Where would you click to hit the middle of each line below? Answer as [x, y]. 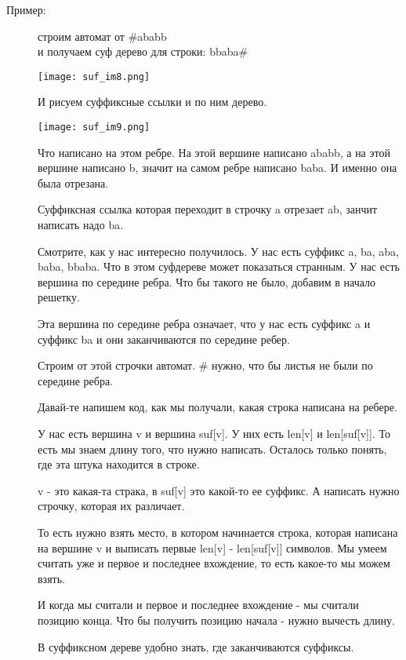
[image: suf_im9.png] [94, 128]
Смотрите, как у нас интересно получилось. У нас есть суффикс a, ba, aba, [218, 251]
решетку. [59, 297]
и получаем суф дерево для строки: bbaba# [143, 51]
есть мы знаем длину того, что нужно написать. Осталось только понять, [212, 449]
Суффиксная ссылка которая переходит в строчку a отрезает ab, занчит [208, 209]
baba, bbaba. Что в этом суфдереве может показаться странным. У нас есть [219, 266]
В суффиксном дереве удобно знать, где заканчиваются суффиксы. [196, 646]
